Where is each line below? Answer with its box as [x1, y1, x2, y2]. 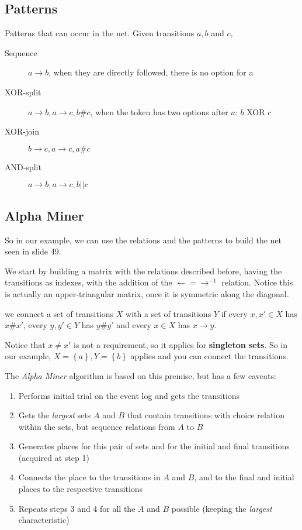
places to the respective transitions [18, 483, 143, 495]
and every [116, 319, 151, 331]
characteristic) [18, 514, 70, 526]
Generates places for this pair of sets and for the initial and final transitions [18, 440, 290, 452]
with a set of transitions [126, 307, 211, 319]
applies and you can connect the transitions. [130, 350, 289, 362]
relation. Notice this [221, 276, 293, 288]
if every [221, 307, 248, 319]
